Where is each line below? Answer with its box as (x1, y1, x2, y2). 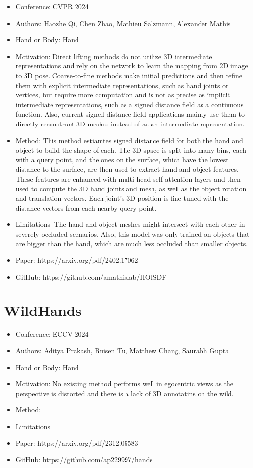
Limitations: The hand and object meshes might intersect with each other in (15, 219, 245, 229)
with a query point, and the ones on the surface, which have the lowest (15, 154, 228, 164)
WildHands (4, 300, 82, 320)
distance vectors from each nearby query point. (15, 202, 157, 213)
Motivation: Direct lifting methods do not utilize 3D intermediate (15, 51, 212, 61)
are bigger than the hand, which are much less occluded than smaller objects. (15, 238, 248, 249)
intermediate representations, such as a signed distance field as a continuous (15, 99, 244, 109)
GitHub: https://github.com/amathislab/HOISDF (15, 271, 167, 281)
